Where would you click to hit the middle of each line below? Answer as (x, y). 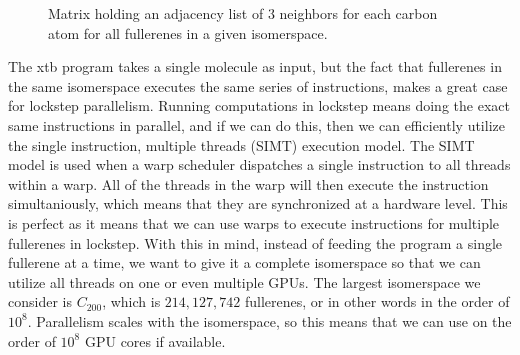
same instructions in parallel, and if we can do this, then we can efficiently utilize (256, 124)
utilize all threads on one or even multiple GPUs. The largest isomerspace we (244, 281)
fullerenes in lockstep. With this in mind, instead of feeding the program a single (255, 242)
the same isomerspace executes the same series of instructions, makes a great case (258, 85)
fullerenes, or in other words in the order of (377, 301)
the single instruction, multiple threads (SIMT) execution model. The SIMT (241, 144)
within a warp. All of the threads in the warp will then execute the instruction (248, 183)
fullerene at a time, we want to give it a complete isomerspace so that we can (244, 262)
